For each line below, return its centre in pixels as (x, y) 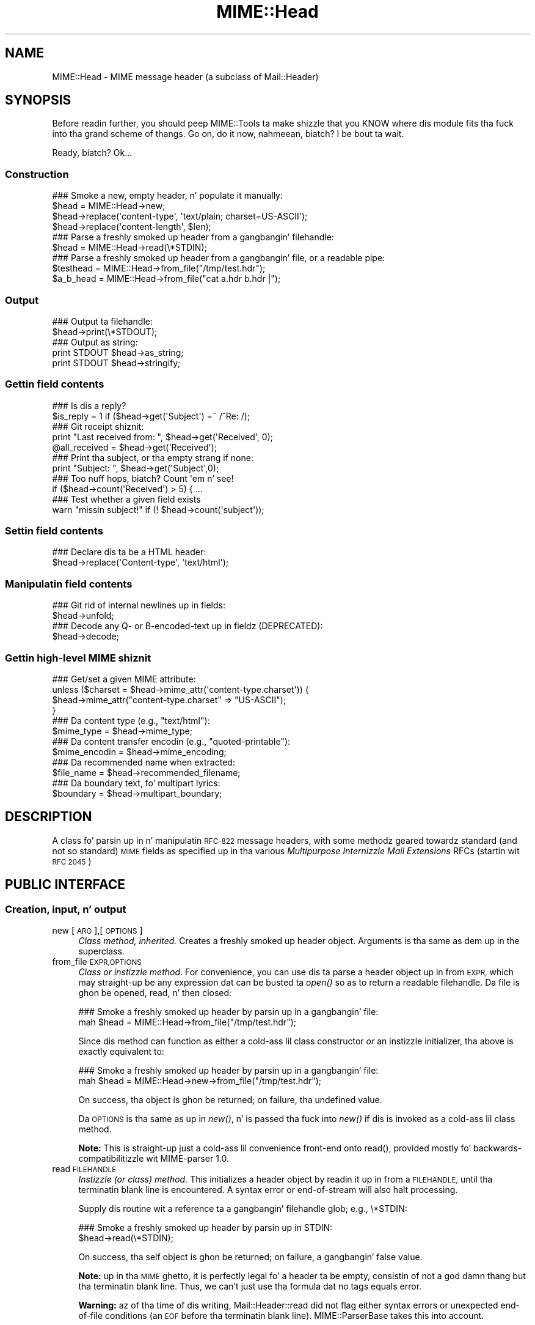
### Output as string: (95, 342)
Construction (37, 174)
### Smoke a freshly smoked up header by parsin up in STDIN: (206, 1227)
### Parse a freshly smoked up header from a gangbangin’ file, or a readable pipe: (219, 258)
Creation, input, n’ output (66, 909)
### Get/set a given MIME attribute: (124, 679)
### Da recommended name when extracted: (144, 762)
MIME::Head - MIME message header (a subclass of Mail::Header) (185, 76)
